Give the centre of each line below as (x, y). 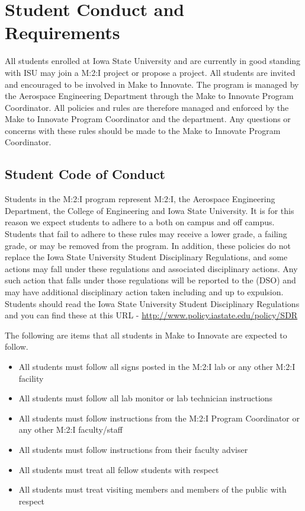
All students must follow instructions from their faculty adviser (133, 449)
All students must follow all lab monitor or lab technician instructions (146, 398)
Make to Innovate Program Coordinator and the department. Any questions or (148, 119)
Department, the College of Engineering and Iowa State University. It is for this (150, 210)
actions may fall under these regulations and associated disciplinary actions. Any (151, 268)
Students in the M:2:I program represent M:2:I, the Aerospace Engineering (140, 199)
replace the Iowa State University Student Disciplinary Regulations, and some (146, 257)
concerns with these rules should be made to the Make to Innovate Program (143, 130)
